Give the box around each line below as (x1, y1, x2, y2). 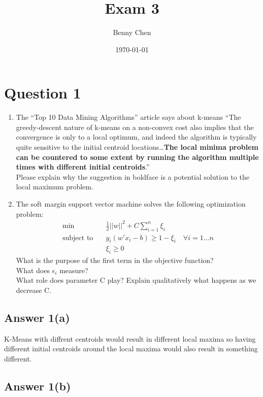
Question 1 (4, 82, 81, 103)
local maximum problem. (16, 181, 93, 192)
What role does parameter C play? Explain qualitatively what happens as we (16, 275, 256, 285)
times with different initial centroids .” (16, 161, 150, 172)
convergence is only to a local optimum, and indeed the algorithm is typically (16, 131, 257, 142)
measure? (59, 264, 88, 275)
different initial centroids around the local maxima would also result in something (4, 343, 258, 354)
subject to (62, 234, 93, 242)
